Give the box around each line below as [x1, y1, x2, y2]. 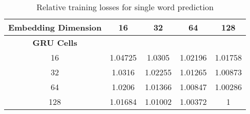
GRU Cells [32, 37, 77, 48]
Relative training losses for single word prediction [36, 1, 214, 13]
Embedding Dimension [8, 21, 102, 33]
